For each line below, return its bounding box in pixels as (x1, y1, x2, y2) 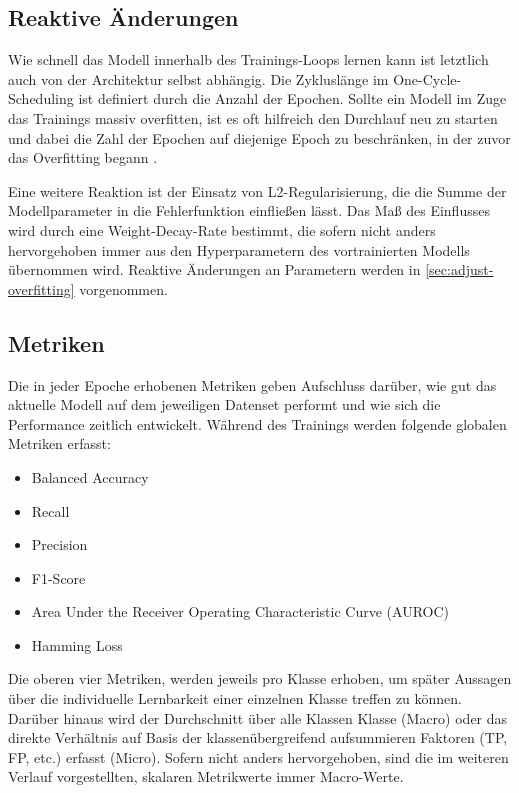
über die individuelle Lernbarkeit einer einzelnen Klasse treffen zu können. (8, 688, 463, 709)
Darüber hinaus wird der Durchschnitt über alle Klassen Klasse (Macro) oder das (8, 707, 508, 728)
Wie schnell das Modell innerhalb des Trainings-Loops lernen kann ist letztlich (8, 49, 489, 70)
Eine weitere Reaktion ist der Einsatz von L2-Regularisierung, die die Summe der (8, 180, 507, 201)
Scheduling (8, 88, 74, 109)
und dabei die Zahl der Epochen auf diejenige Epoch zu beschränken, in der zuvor (8, 127, 511, 148)
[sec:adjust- (425, 259, 494, 280)
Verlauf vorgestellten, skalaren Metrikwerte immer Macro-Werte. (8, 766, 404, 787)
